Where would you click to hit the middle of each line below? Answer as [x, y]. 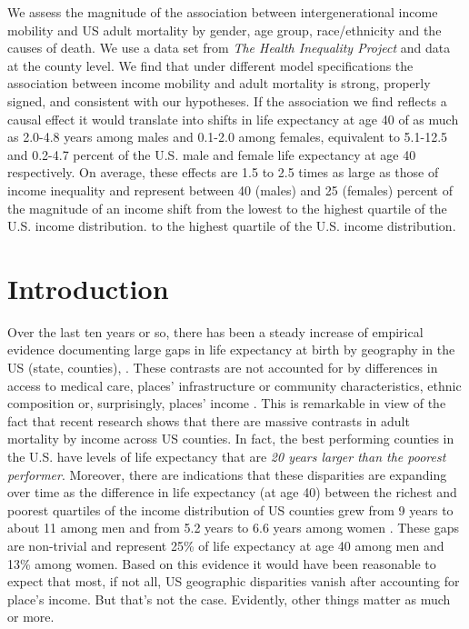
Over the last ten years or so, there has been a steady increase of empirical [215, 331]
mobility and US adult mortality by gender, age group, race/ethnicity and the [225, 30]
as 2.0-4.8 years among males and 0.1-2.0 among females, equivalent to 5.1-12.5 [228, 137]
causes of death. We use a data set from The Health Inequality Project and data [229, 48]
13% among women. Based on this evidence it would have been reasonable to [222, 563]
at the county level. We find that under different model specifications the [210, 65]
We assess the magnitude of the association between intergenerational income [223, 12]
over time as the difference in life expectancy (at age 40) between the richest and [232, 492]
